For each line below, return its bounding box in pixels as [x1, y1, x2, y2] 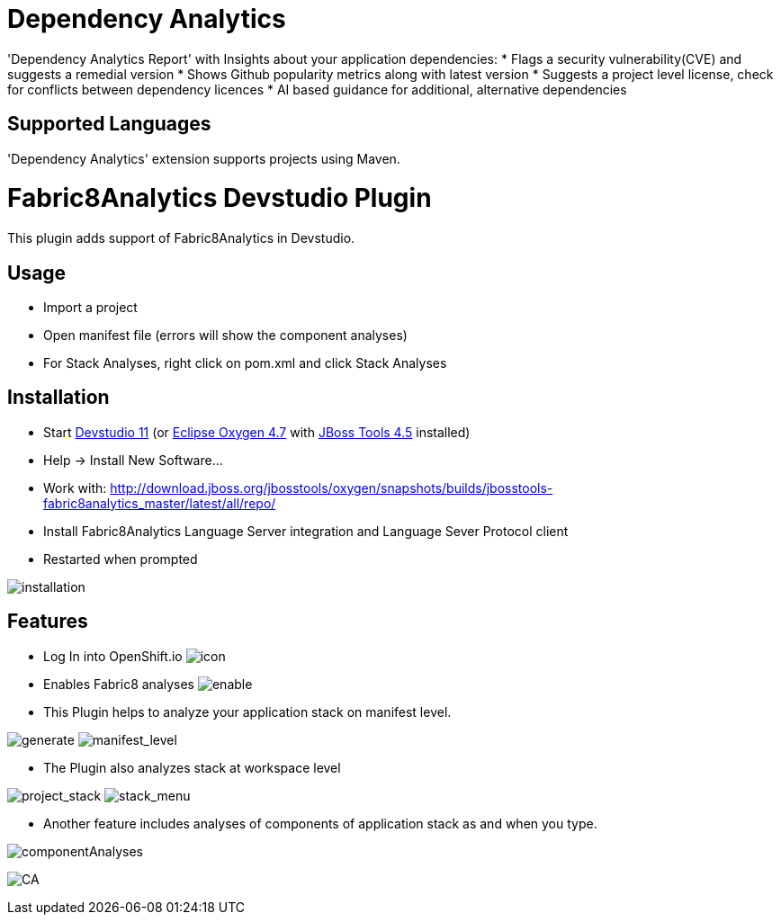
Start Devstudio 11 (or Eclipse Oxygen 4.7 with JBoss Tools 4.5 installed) [43, 424, 471, 440]
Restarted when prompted [43, 551, 198, 567]
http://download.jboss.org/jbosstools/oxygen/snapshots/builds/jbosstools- [110, 479, 553, 496]
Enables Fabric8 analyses [43, 676, 195, 692]
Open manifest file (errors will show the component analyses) [43, 327, 408, 343]
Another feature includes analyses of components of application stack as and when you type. [43, 815, 597, 831]
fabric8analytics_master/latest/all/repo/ [43, 495, 276, 511]
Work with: [43, 479, 107, 496]
